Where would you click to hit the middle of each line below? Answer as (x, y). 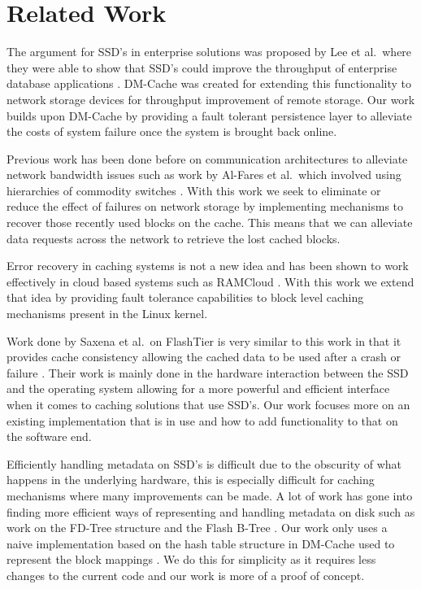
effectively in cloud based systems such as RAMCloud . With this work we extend (210, 281)
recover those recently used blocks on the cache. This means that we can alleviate (210, 223)
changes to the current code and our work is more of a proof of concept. (186, 575)
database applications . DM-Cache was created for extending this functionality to (209, 83)
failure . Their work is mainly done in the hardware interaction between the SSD (208, 372)
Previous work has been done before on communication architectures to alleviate (207, 158)
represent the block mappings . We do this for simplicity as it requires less (191, 559)
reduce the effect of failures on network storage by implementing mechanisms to (205, 206)
